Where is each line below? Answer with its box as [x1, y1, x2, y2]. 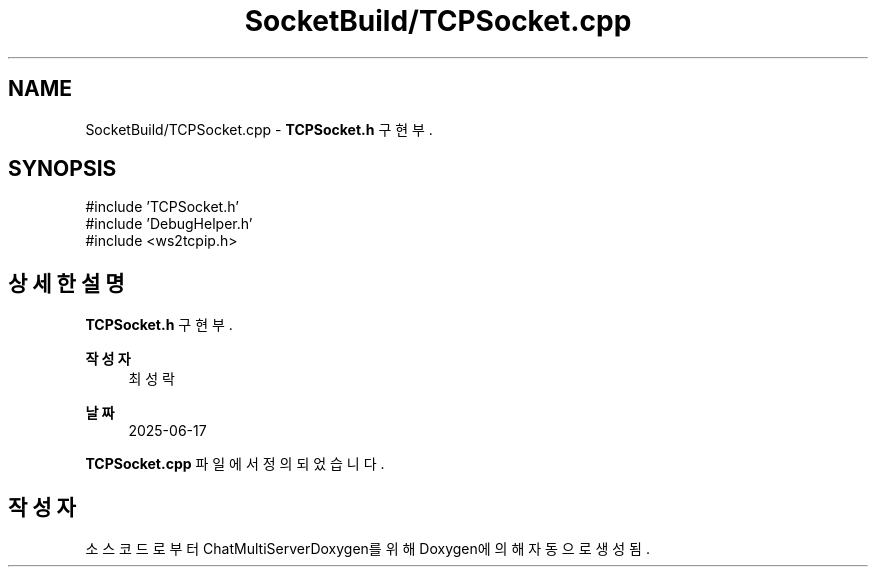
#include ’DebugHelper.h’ [85, 215, 253, 233]
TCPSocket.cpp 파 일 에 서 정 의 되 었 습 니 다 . [85, 455, 385, 473]
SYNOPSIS [8, 156, 117, 182]
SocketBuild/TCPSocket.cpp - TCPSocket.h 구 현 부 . [85, 120, 433, 138]
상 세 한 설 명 [8, 270, 125, 296]
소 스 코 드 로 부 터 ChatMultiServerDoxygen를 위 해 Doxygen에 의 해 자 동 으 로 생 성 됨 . [85, 540, 650, 558]
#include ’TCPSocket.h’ [85, 198, 239, 216]
